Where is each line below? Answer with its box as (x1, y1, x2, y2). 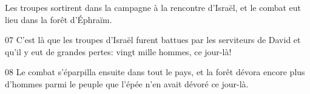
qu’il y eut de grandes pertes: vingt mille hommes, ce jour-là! (5, 45, 232, 58)
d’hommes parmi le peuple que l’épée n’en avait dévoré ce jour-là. (5, 77, 249, 90)
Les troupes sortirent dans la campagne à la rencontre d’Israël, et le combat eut (5, 1, 302, 13)
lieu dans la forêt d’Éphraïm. (5, 13, 112, 25)
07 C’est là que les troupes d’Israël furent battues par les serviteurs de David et (5, 33, 301, 46)
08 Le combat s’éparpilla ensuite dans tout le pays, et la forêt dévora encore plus (5, 65, 305, 78)
